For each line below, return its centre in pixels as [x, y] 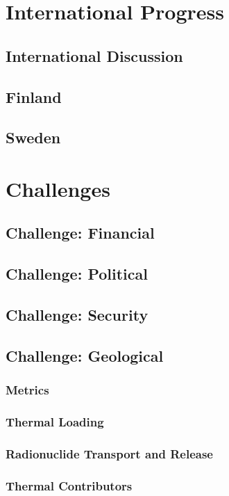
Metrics [27, 390]
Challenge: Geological [85, 355]
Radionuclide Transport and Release [109, 453]
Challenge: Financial [80, 233]
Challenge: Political [77, 274]
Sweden [33, 137]
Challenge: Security [77, 315]
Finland [34, 96]
